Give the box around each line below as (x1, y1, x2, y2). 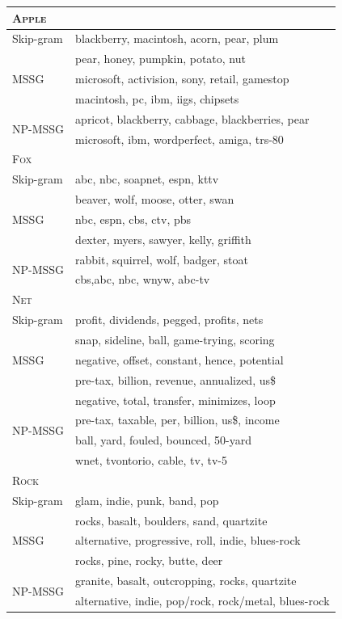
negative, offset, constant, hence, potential (75, 351, 284, 368)
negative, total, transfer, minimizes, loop (75, 391, 276, 408)
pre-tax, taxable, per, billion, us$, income (75, 411, 280, 428)
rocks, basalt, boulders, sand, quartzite (75, 512, 268, 528)
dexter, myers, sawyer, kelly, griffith (75, 230, 251, 247)
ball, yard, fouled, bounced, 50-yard (75, 432, 252, 448)
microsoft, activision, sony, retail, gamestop (75, 70, 289, 87)
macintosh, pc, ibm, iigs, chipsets (75, 90, 239, 107)
